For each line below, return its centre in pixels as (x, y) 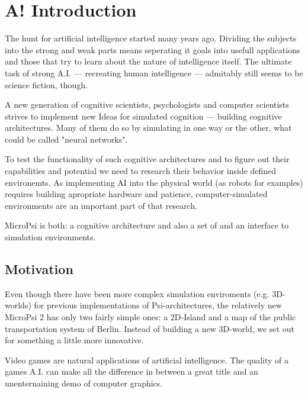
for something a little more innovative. (74, 340)
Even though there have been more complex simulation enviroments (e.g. (137, 293)
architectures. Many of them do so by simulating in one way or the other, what (148, 128)
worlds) (18, 305)
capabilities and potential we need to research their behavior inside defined (141, 171)
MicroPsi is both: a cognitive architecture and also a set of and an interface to (147, 225)
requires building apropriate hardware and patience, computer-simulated (136, 194)
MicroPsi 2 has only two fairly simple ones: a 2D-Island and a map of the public (150, 317)
